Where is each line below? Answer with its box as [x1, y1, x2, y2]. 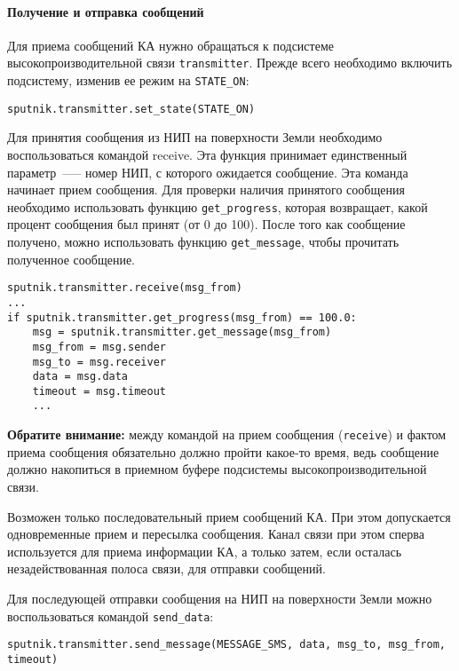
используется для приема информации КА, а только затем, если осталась [7, 541, 402, 560]
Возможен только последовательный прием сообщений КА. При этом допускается [7, 507, 451, 525]
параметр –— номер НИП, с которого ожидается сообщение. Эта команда [7, 162, 408, 181]
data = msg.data [32, 370, 129, 383]
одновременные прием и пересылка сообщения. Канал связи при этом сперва [7, 525, 424, 543]
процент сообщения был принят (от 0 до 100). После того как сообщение [7, 215, 406, 233]
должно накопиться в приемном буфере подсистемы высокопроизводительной [7, 460, 427, 478]
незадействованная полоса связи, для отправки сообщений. [7, 559, 326, 578]
